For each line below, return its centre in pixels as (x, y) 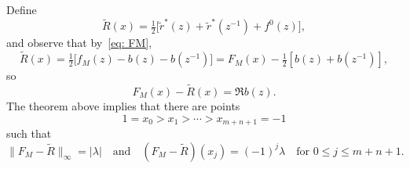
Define (22, 9)
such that (29, 133)
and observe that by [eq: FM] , (79, 43)
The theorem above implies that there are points (123, 105)
